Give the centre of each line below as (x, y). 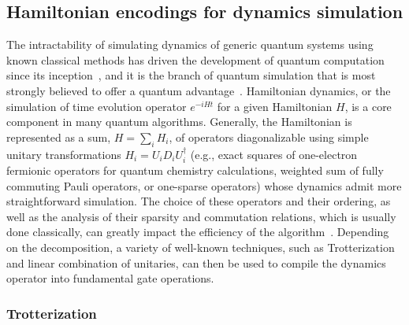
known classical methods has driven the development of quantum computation (195, 59)
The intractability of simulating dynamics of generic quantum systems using (190, 44)
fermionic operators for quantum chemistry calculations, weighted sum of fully (195, 170)
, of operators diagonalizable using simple (269, 137)
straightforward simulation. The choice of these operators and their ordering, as (199, 201)
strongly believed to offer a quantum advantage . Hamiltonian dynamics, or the (199, 90)
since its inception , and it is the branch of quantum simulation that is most (191, 75)
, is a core (368, 106)
